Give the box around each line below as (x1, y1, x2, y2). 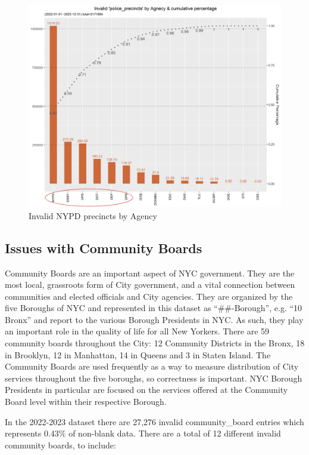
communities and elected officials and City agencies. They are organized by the (5, 290, 293, 302)
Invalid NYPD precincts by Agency (29, 209, 157, 222)
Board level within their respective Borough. (5, 395, 167, 408)
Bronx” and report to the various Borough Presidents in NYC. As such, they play (5, 313, 304, 325)
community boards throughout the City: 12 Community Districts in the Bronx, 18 (5, 337, 305, 349)
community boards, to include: (5, 438, 116, 451)
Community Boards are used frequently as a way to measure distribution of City (5, 360, 299, 373)
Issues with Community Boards (5, 238, 202, 257)
